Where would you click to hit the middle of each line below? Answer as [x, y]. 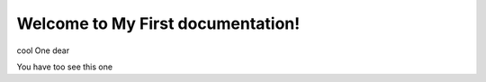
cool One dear [43, 50]
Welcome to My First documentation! [158, 23]
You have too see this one [64, 67]
